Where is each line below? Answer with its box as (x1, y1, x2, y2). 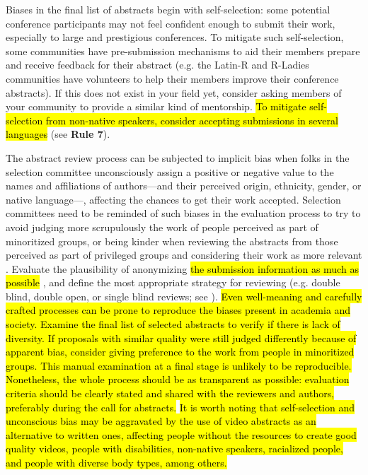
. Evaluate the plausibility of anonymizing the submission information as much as (6, 261, 359, 276)
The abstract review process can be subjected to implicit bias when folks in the (6, 150, 350, 165)
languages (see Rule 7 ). (6, 127, 110, 141)
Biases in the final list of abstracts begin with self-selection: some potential (6, 2, 330, 16)
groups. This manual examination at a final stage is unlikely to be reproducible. (6, 358, 352, 373)
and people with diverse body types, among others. (6, 455, 227, 469)
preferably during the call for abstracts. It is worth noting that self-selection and (6, 399, 355, 414)
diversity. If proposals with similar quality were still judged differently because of (6, 330, 357, 345)
